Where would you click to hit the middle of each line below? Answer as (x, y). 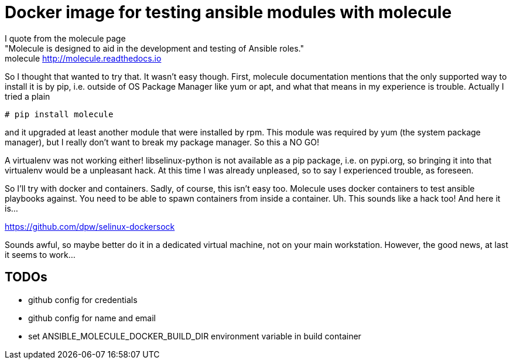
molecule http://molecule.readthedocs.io (83, 58)
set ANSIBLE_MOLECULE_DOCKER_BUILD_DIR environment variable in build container (195, 336)
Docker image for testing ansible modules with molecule (228, 12)
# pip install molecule (59, 114)
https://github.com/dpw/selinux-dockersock (90, 226)
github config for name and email (92, 318)
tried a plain (28, 96)
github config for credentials (83, 300)
